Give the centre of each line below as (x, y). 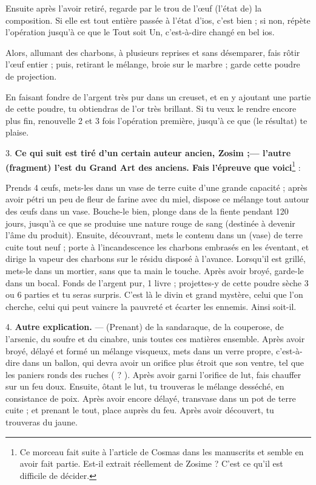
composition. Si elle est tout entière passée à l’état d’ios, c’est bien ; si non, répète (158, 20)
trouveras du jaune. (42, 422)
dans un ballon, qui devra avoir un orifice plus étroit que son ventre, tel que (163, 363)
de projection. (31, 76)
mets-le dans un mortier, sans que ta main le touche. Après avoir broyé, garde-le (155, 270)
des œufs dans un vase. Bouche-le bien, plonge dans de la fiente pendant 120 (147, 211)
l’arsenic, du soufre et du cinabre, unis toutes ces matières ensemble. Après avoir (155, 338)
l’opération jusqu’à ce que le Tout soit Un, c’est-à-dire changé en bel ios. (140, 32)
